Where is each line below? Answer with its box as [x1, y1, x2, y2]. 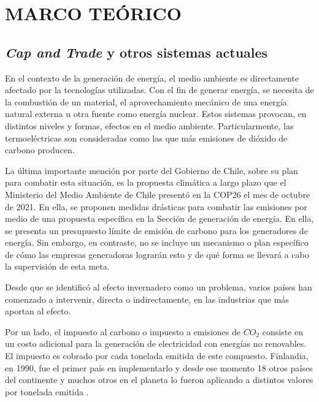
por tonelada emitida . [5, 385, 89, 398]
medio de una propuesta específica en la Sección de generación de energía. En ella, [5, 212, 314, 225]
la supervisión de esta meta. [5, 260, 110, 273]
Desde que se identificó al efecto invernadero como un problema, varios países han [5, 281, 312, 294]
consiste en [262, 325, 303, 338]
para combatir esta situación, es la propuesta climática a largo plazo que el [5, 176, 286, 189]
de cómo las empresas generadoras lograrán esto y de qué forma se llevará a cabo [5, 248, 309, 260]
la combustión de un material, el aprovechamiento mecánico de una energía [5, 95, 287, 108]
